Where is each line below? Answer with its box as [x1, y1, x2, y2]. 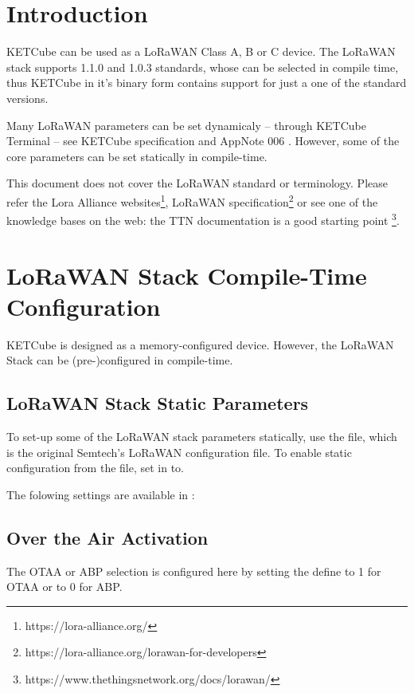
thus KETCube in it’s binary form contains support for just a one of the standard [6, 74, 407, 91]
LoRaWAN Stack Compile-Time [6, 258, 367, 291]
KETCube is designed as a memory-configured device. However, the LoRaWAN [6, 336, 394, 352]
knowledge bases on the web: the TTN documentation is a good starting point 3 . [6, 210, 400, 228]
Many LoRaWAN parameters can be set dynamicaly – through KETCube [6, 116, 366, 133]
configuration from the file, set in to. [6, 459, 185, 476]
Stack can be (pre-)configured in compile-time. [6, 352, 233, 368]
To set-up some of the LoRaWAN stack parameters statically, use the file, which [6, 428, 397, 445]
